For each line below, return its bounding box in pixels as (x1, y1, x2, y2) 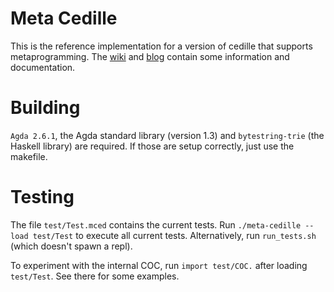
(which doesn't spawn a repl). (10, 240, 133, 252)
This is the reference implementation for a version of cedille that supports (10, 40, 313, 52)
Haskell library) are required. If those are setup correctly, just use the (10, 140, 295, 152)
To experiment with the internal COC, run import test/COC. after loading (10, 259, 308, 271)
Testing (10, 186, 75, 209)
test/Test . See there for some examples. (10, 270, 180, 282)
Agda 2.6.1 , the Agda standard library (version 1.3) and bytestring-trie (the (10, 129, 325, 141)
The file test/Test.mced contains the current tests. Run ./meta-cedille (10, 218, 302, 231)
